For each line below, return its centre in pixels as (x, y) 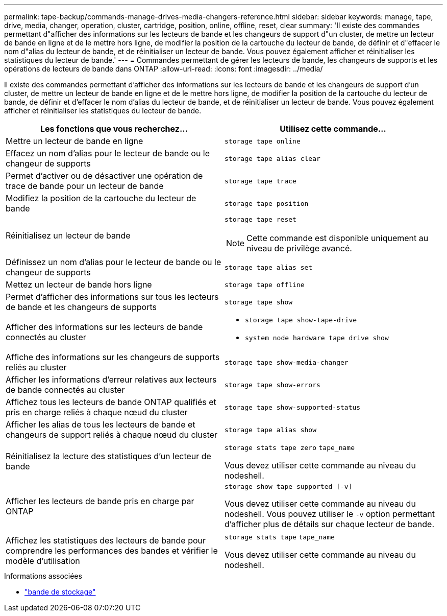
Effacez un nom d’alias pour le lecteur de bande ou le (108, 153)
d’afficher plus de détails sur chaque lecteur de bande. (329, 524)
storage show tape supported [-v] (289, 487)
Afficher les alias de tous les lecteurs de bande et (101, 424)
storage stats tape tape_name (280, 537)
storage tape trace (260, 181)
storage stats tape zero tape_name (290, 448)
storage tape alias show (271, 430)
